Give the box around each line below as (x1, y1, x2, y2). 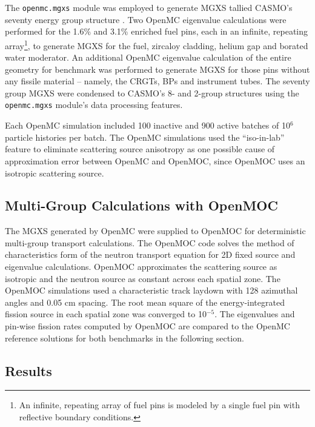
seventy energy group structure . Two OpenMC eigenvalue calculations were (5, 13, 287, 25)
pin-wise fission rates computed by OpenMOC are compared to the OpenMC (5, 320, 290, 332)
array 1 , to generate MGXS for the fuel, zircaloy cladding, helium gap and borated (5, 37, 308, 52)
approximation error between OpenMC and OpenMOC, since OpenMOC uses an (5, 154, 305, 167)
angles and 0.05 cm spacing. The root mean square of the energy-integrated (5, 295, 285, 308)
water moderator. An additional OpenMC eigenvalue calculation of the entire (5, 51, 291, 64)
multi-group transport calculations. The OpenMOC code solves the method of (5, 236, 294, 249)
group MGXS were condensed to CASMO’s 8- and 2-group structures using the (5, 86, 299, 99)
